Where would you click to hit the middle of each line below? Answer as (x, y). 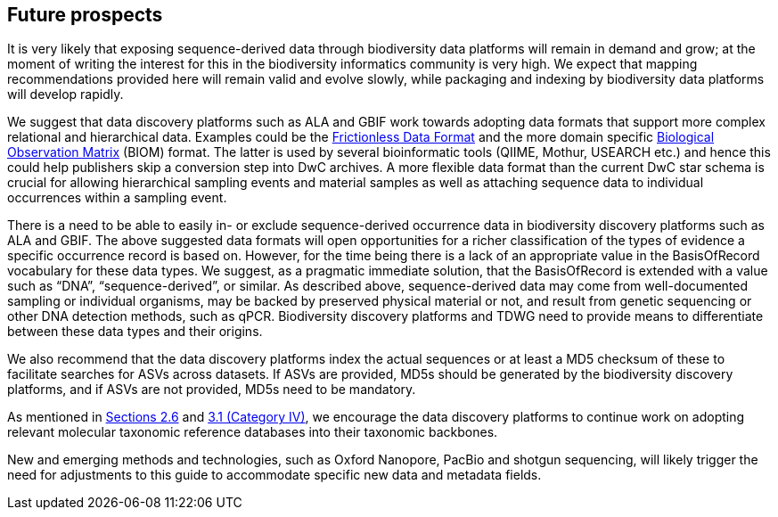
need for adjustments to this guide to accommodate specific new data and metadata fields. (274, 475)
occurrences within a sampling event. (117, 198)
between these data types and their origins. (135, 332)
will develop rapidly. (66, 94)
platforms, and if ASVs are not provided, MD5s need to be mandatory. (212, 390)
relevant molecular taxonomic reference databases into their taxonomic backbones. (253, 432)
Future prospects (85, 15)
